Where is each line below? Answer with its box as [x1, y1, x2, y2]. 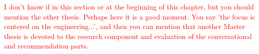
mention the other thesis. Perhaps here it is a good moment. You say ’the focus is [4, 11, 255, 21]
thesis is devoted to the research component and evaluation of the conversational [4, 30, 252, 41]
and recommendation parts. [4, 40, 89, 51]
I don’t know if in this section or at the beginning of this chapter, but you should [4, 1, 254, 11]
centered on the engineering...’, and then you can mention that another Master [4, 21, 245, 31]
